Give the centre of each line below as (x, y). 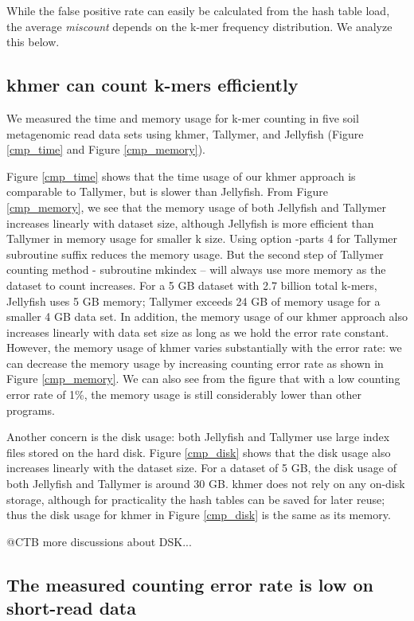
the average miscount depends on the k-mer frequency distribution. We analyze (199, 26)
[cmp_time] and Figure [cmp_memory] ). (106, 149)
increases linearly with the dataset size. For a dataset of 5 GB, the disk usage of (201, 468)
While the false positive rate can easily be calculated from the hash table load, (198, 10)
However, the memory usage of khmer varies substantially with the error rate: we (204, 348)
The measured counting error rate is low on (190, 584)
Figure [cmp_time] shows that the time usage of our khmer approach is (181, 176)
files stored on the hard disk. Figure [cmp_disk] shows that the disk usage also (199, 452)
